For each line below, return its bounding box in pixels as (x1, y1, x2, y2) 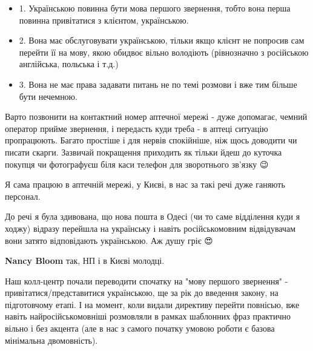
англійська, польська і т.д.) (19, 57, 119, 70)
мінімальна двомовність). (5, 333, 98, 346)
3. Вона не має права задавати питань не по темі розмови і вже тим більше (19, 77, 297, 90)
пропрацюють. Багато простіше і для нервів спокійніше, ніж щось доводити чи (5, 134, 297, 146)
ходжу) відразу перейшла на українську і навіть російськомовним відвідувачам (5, 221, 296, 234)
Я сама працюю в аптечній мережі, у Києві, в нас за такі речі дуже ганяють (5, 178, 285, 191)
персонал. (5, 189, 41, 202)
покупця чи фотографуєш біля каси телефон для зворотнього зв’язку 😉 (5, 157, 269, 170)
